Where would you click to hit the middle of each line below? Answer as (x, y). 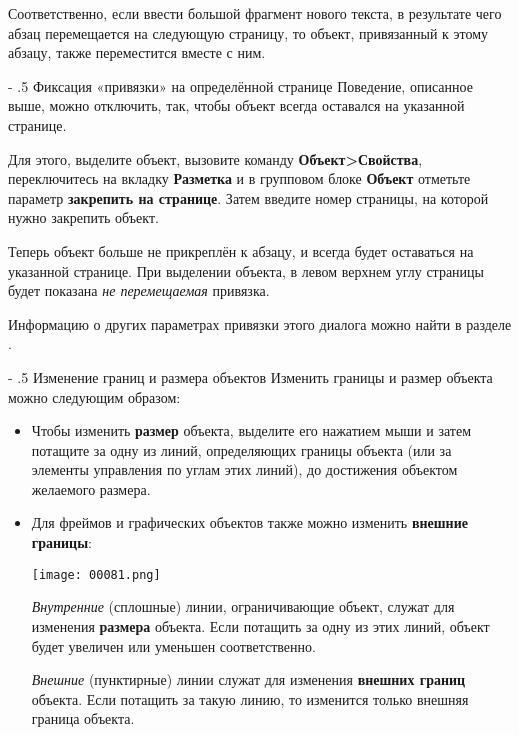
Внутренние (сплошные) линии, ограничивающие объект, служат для (243, 606)
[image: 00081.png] (96, 574)
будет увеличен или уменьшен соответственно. (173, 645)
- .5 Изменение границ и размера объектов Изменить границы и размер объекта (250, 376)
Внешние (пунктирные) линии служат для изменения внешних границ (248, 679)
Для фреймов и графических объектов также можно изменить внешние (249, 522)
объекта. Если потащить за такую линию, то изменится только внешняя (250, 698)
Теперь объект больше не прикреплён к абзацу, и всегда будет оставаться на (241, 250)
